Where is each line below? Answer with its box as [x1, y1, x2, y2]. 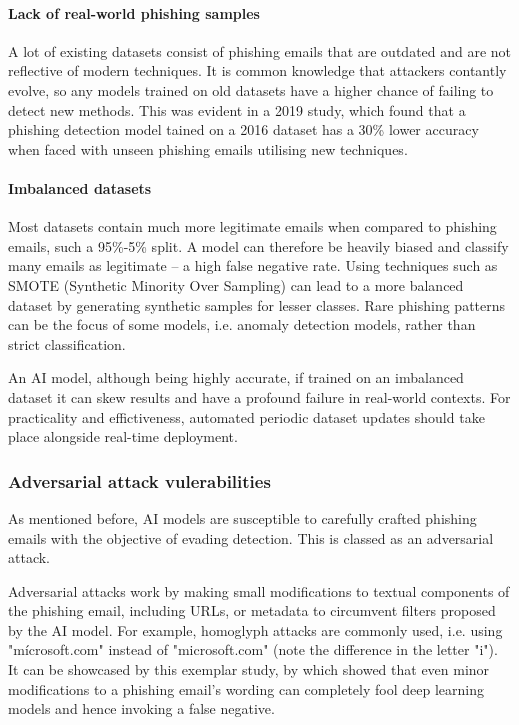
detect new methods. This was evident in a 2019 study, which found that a [8, 99, 466, 120]
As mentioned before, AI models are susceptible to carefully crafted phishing [8, 507, 477, 528]
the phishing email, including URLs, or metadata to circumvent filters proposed [8, 600, 496, 621]
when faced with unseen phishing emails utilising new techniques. [8, 138, 408, 159]
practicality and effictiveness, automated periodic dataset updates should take [8, 406, 485, 427]
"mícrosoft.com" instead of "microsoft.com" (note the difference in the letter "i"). [8, 639, 498, 660]
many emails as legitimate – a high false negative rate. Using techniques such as [8, 255, 498, 276]
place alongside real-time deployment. [8, 426, 238, 447]
